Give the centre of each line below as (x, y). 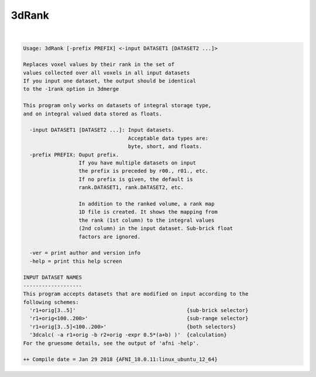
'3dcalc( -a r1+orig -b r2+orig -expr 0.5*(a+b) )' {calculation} (128, 335)
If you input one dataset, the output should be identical (109, 81)
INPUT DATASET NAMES (52, 277)
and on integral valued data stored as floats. (92, 114)
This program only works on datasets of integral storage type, (117, 106)
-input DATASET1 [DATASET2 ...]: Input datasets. (102, 130)
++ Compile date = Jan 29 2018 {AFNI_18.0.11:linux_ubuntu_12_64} (120, 359)
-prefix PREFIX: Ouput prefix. (74, 155)
